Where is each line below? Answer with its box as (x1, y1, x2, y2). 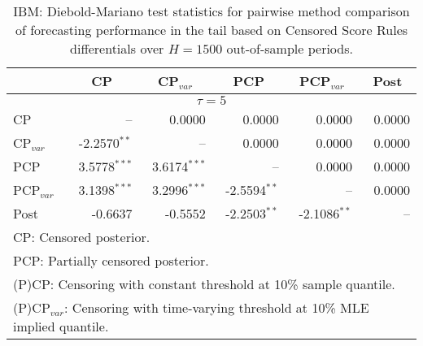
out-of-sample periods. (226, 39, 353, 58)
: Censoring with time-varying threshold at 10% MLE (64, 298, 369, 317)
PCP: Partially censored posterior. (13, 251, 209, 270)
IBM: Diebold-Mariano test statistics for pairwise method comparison (13, 2, 410, 20)
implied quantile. (13, 317, 109, 335)
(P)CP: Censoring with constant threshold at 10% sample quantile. (13, 275, 395, 293)
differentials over (70, 39, 164, 58)
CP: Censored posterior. (13, 227, 150, 246)
